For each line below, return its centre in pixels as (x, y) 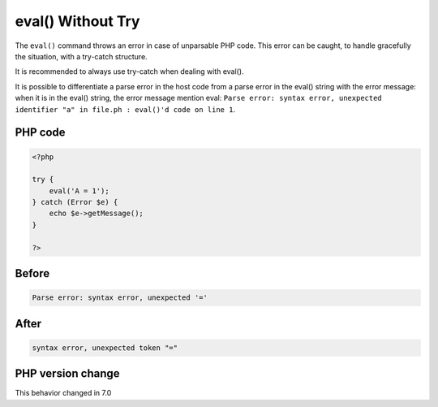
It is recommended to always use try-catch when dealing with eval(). (129, 71)
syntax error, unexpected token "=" (105, 348)
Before (32, 273)
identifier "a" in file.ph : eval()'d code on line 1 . (125, 109)
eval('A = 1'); (79, 191)
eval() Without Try (77, 21)
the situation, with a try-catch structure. (81, 56)
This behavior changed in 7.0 (63, 393)
